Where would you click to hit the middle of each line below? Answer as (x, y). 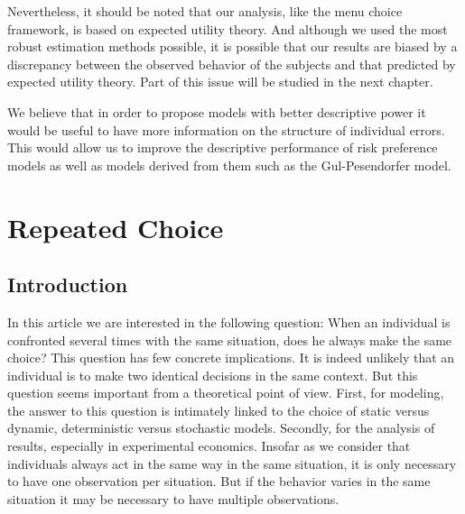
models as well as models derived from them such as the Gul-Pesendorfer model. (229, 165)
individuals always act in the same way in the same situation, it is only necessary (232, 463)
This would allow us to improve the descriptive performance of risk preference (223, 147)
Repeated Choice (116, 227)
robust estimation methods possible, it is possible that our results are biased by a (232, 46)
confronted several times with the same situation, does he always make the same (230, 340)
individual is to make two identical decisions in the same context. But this (213, 375)
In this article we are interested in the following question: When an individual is (229, 321)
